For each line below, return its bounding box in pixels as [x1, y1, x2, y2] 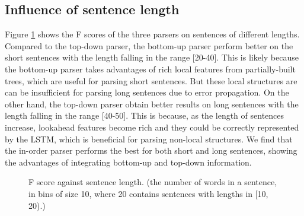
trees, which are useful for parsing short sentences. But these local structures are [5, 74, 297, 87]
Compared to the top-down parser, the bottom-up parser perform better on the [5, 39, 293, 52]
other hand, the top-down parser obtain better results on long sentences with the [5, 97, 299, 110]
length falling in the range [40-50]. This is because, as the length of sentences [5, 109, 284, 122]
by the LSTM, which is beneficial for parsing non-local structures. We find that [5, 132, 293, 145]
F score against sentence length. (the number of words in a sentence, [28, 176, 277, 188]
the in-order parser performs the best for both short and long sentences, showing [5, 144, 297, 157]
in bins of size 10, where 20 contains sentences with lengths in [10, [28, 187, 268, 199]
